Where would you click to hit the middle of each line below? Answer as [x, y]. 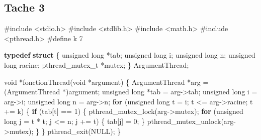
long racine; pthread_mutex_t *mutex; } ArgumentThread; [97, 64]
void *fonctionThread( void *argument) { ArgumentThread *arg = [106, 82]
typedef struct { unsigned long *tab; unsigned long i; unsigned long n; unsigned [130, 55]
